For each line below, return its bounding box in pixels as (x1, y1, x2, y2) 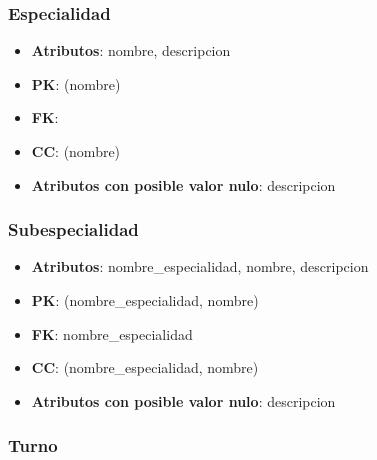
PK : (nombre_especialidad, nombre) (31, 290, 259, 310)
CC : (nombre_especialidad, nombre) (31, 357, 259, 378)
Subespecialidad (8, 217, 139, 242)
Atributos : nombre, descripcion (31, 40, 231, 61)
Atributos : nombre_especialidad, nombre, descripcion (31, 256, 369, 277)
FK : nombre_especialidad (31, 323, 193, 344)
